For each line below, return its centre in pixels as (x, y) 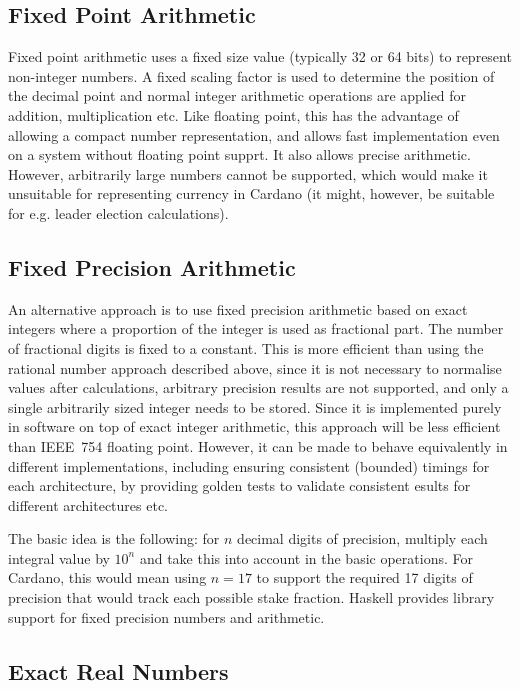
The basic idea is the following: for (114, 538)
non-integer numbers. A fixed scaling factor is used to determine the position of (251, 75)
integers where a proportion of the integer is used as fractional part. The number (256, 328)
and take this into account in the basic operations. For (306, 557)
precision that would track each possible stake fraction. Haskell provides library (251, 597)
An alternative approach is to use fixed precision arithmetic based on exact (238, 308)
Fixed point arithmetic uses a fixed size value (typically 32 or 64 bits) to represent (260, 56)
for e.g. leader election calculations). (118, 212)
